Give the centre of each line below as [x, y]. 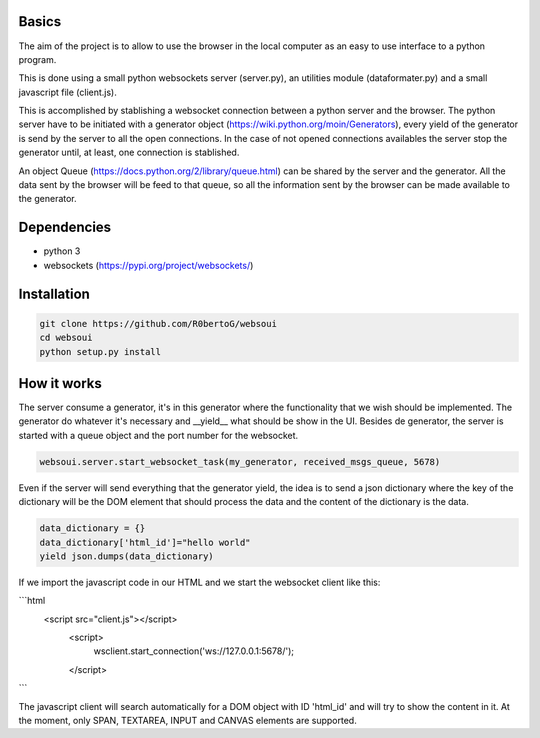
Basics [40, 21]
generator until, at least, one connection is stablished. [129, 152]
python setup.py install [100, 351]
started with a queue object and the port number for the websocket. [158, 435]
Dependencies [65, 227]
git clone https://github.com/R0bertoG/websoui [158, 323]
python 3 [62, 251]
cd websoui [66, 338]
